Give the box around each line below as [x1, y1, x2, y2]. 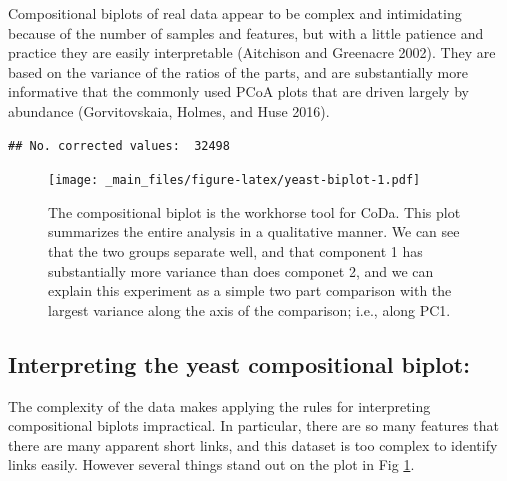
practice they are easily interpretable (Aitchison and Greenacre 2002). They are [8, 42, 496, 63]
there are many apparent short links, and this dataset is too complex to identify [8, 434, 498, 455]
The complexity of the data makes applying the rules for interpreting [8, 395, 431, 416]
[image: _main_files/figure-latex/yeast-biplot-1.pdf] [48, 173, 421, 188]
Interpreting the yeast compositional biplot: [8, 348, 470, 379]
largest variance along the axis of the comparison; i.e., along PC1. [48, 299, 451, 320]
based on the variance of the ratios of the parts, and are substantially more [8, 61, 468, 82]
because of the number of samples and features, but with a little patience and [8, 22, 484, 43]
